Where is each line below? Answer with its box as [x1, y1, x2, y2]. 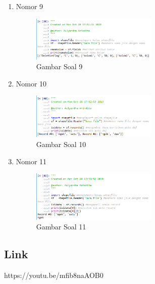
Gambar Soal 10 [36, 139, 86, 149]
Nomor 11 [16, 156, 47, 166]
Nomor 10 [16, 78, 47, 88]
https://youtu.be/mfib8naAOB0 [4, 270, 104, 280]
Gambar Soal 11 [36, 221, 86, 232]
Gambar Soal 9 [36, 61, 83, 72]
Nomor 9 [16, 1, 43, 11]
